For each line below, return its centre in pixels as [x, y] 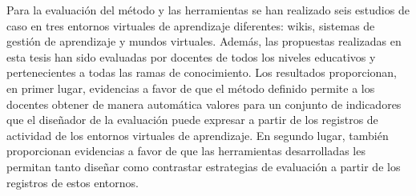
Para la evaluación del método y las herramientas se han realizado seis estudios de [208, 10]
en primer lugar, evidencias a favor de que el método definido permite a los [191, 88]
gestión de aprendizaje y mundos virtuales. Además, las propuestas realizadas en [204, 41]
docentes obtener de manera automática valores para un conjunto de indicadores [204, 104]
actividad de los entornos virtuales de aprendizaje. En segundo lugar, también [198, 135]
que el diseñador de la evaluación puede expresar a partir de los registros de [192, 120]
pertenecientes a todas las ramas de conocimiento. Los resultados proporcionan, [202, 72]
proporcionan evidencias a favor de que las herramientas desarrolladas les [186, 151]
